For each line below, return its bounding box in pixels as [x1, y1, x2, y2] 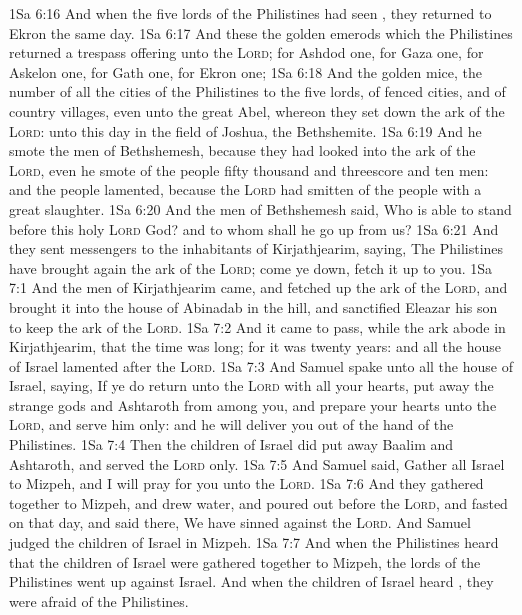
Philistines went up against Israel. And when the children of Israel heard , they [9, 571, 494, 592]
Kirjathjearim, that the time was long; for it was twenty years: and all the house [9, 336, 502, 357]
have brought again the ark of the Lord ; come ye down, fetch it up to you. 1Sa [9, 257, 493, 278]
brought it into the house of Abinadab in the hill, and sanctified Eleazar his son [9, 296, 498, 317]
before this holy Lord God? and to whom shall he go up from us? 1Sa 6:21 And [9, 218, 499, 239]
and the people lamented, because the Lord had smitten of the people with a [9, 179, 482, 200]
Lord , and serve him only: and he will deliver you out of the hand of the [9, 414, 454, 435]
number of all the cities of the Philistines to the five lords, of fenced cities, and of [9, 81, 506, 102]
